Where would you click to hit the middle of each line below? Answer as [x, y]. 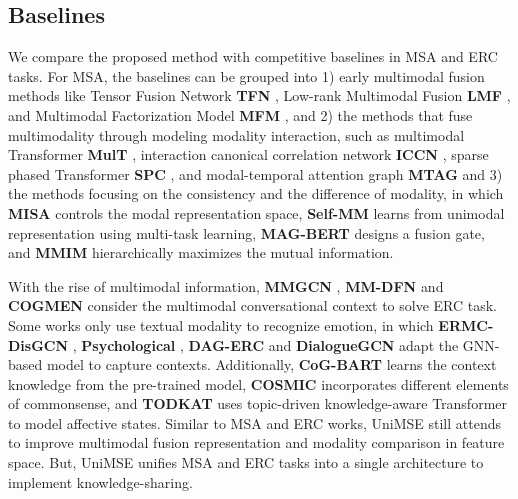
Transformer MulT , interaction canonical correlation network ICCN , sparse [248, 154]
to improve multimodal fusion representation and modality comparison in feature [256, 442]
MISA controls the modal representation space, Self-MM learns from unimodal [256, 212]
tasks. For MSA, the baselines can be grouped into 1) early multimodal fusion [246, 75]
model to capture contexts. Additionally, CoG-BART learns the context [271, 364]
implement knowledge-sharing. [100, 481]
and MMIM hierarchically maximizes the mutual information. [201, 252]
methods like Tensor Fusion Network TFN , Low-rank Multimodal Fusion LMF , [259, 95]
